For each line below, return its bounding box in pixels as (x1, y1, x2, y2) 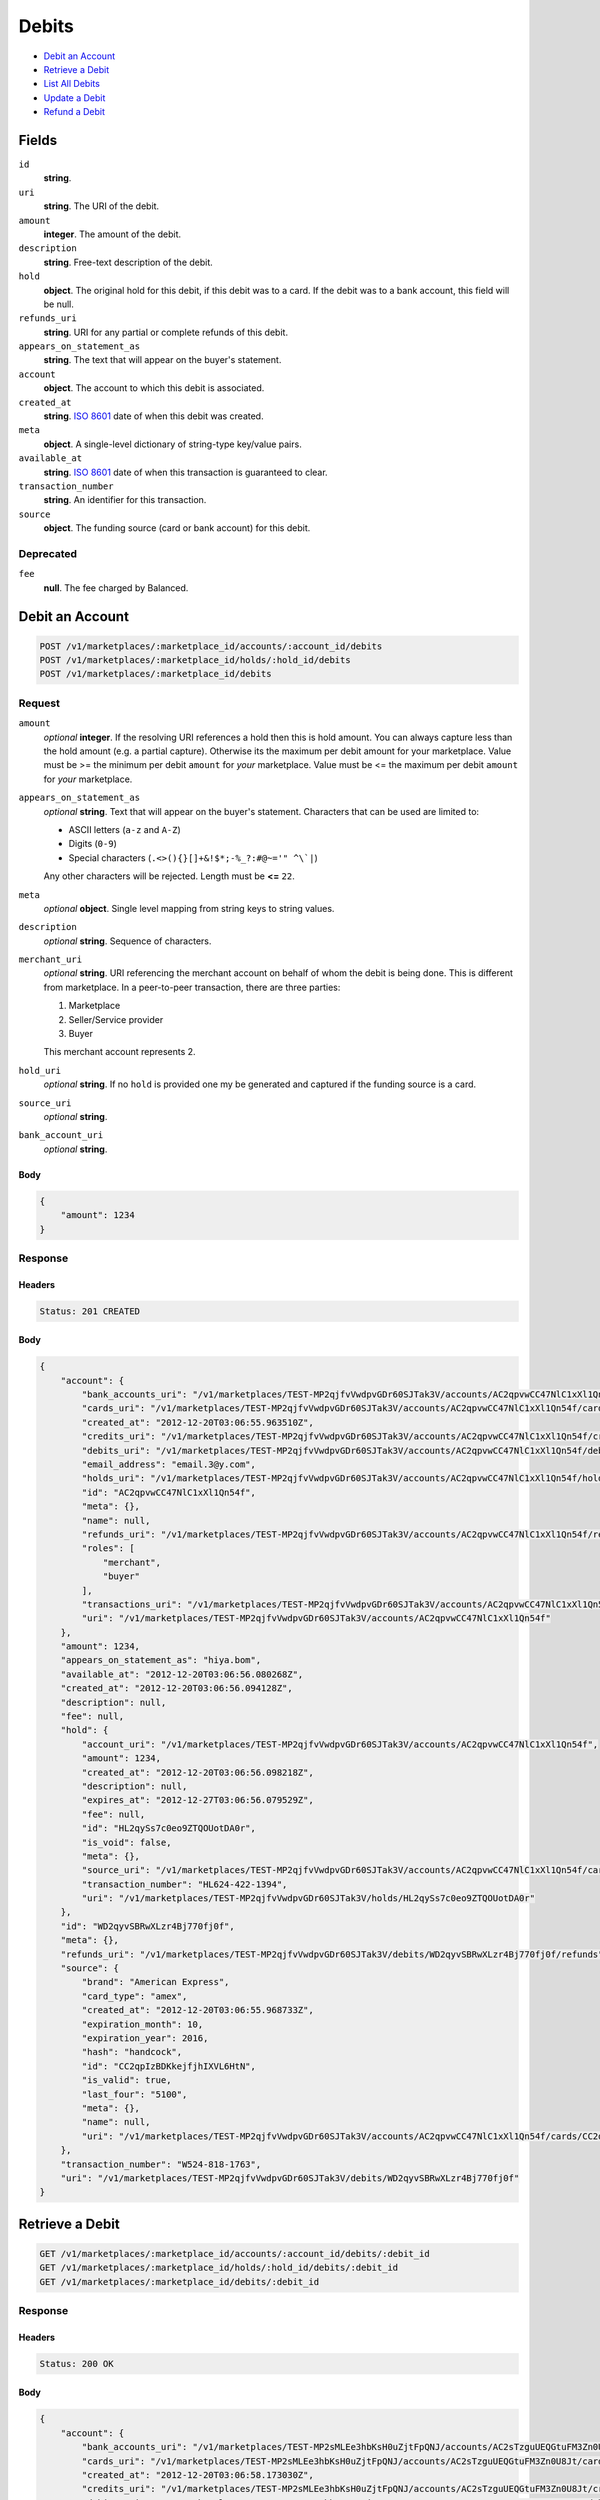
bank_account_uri (18, 1130, 104, 1141)
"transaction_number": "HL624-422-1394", (81, 1878, 288, 1890)
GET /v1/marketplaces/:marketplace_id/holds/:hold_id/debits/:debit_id (39, 2262, 399, 2274)
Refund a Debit (43, 106, 105, 118)
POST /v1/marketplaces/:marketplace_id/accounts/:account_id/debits (39, 640, 383, 652)
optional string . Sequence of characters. (43, 935, 212, 947)
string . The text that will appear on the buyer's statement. (43, 354, 282, 366)
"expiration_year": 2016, (81, 2033, 209, 2044)
